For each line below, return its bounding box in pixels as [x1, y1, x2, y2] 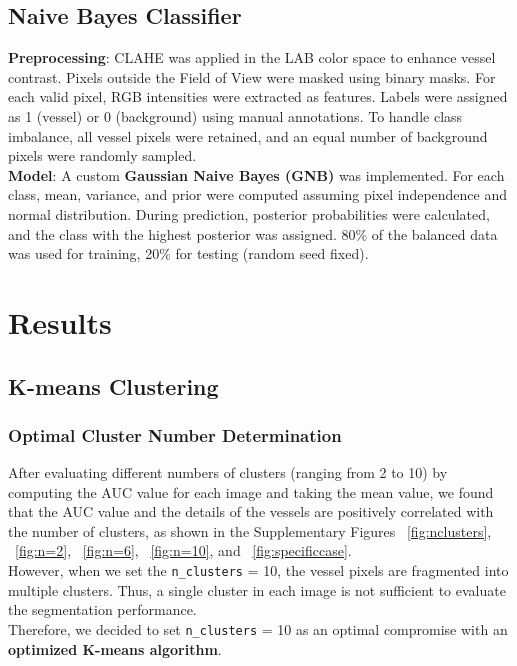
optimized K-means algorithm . [8, 638, 222, 659]
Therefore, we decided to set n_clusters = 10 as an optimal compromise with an [8, 618, 508, 639]
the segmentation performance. [8, 599, 197, 620]
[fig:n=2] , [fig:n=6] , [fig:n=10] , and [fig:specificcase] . [15, 540, 352, 561]
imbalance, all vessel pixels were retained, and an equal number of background [8, 125, 488, 146]
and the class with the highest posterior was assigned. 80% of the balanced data [8, 223, 498, 244]
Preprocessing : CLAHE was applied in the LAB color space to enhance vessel [8, 47, 496, 68]
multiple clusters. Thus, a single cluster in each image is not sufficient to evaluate [8, 579, 506, 600]
